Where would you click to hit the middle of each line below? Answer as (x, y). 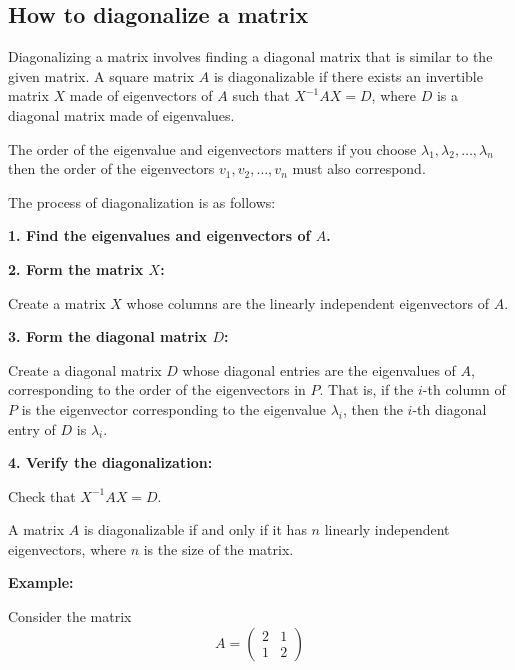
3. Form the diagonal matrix (108, 336)
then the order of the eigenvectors (111, 168)
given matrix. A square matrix (101, 75)
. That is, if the (366, 389)
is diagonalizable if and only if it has (195, 529)
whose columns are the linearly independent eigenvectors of (307, 302)
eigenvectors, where (67, 548)
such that (261, 95)
